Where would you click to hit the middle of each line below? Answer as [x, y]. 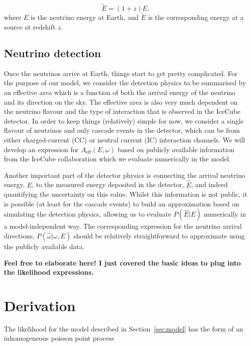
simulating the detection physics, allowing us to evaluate [88, 214]
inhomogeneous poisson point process [59, 338]
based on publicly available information [176, 149]
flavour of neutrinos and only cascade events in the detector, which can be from [122, 130]
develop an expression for [41, 149]
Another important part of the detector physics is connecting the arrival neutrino [125, 175]
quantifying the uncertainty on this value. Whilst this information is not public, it [126, 194]
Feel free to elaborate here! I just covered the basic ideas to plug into [122, 262]
